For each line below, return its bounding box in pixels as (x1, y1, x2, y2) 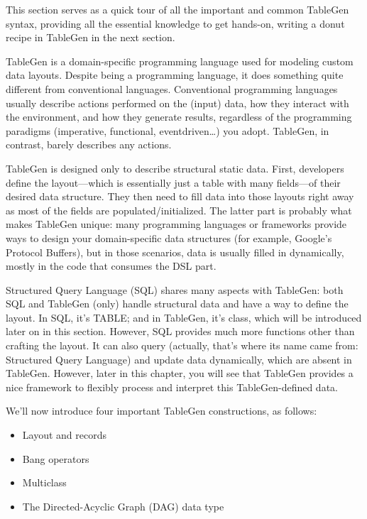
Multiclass (22, 475, 67, 490)
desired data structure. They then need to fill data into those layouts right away (6, 189, 354, 204)
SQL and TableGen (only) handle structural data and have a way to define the (6, 296, 349, 311)
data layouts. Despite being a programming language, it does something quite (6, 67, 344, 82)
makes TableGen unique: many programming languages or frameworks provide (6, 217, 347, 231)
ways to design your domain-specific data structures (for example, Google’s (6, 230, 332, 245)
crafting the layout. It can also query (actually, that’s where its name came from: (6, 338, 358, 353)
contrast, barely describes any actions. (6, 137, 172, 152)
